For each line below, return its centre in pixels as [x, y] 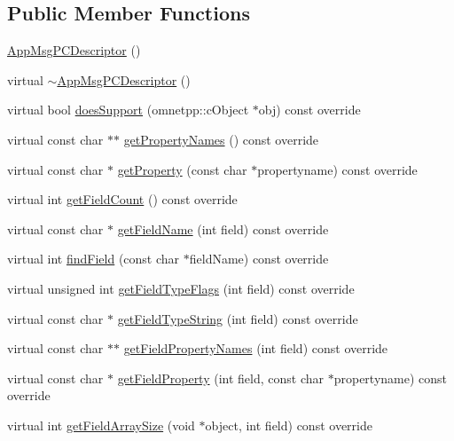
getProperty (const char [182, 169]
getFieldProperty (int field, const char [221, 378]
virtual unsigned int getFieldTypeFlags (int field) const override [181, 288]
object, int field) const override [289, 425]
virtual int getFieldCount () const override [122, 199]
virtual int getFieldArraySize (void [101, 425]
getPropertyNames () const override [221, 139]
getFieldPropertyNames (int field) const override [256, 348]
